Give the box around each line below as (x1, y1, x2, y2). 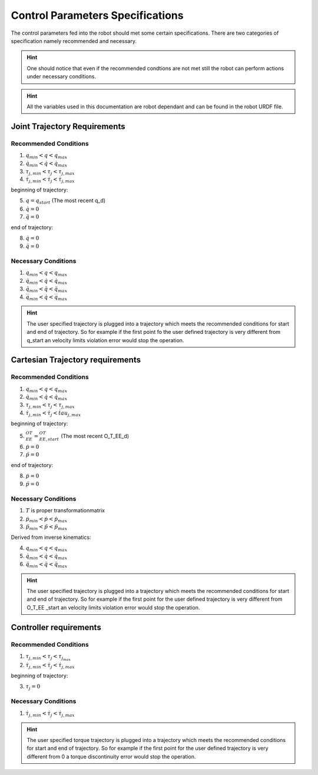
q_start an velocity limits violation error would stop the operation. (26, 336, 184, 344)
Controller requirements (11, 622, 101, 632)
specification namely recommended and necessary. (11, 37, 137, 44)
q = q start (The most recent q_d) (25, 197, 106, 206)
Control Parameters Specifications (11, 9, 184, 22)
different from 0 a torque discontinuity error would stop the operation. (26, 753, 197, 760)
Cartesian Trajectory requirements (11, 355, 141, 365)
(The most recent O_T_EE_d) (61, 432, 130, 439)
